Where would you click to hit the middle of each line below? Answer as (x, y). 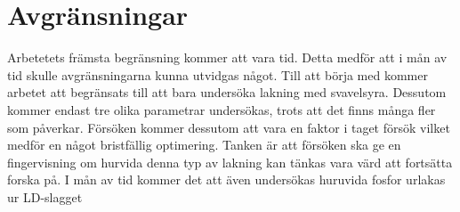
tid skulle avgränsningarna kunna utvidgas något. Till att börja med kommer (218, 74)
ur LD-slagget (45, 196)
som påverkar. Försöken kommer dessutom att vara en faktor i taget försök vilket (229, 127)
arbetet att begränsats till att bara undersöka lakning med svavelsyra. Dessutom (227, 92)
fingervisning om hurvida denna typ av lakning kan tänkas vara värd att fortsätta (230, 162)
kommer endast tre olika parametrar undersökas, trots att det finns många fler (222, 109)
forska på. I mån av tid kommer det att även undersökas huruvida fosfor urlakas (226, 179)
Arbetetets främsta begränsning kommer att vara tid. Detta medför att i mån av (227, 57)
